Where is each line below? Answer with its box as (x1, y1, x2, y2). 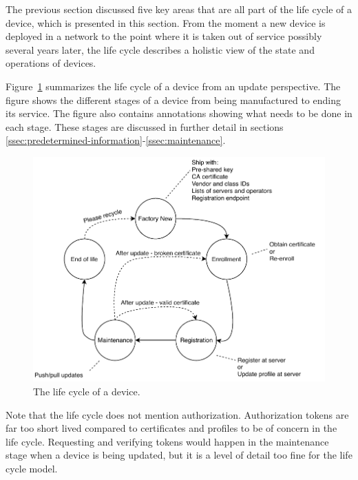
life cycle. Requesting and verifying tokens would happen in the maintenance (6, 434, 329, 448)
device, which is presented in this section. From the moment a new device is (6, 15, 326, 30)
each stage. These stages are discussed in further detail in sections (6, 119, 284, 134)
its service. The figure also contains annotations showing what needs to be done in (6, 106, 352, 121)
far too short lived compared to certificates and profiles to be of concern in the (6, 421, 337, 435)
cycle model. (6, 461, 58, 475)
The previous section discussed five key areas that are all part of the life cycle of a (6, 2, 352, 16)
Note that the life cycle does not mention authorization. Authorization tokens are (6, 407, 349, 421)
